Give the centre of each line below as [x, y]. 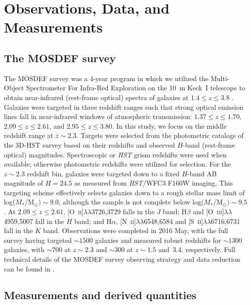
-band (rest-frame [209, 144]
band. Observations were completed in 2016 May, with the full [135, 230]
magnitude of [24, 183]
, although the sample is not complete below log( [131, 202]
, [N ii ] [126, 221]
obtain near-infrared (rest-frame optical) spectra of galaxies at [96, 97]
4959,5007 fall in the [34, 221]
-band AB [202, 173]
